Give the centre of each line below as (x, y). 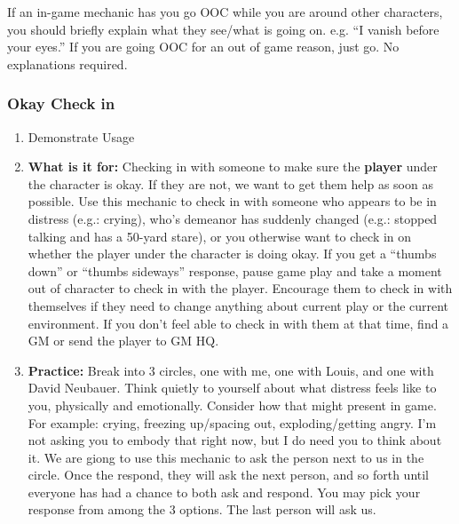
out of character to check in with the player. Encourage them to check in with (240, 288)
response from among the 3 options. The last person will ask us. (202, 509)
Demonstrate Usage (81, 136)
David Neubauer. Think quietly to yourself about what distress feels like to (232, 388)
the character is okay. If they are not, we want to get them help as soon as (230, 183)
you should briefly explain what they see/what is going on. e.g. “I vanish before (223, 29)
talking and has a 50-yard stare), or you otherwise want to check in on (220, 236)
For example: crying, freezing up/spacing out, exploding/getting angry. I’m (232, 422)
